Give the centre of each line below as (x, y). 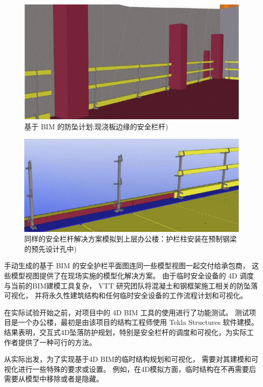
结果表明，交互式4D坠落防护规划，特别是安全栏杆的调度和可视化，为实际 (125, 332)
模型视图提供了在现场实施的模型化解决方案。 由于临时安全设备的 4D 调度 (132, 275)
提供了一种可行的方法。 (57, 342)
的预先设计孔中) (51, 248)
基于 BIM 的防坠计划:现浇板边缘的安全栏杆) (96, 126)
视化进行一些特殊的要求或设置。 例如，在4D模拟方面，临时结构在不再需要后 (130, 369)
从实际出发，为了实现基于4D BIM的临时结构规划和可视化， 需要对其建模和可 (131, 359)
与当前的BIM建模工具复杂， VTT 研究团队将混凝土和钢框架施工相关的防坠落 (131, 285)
